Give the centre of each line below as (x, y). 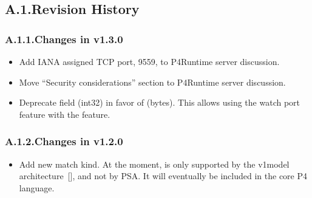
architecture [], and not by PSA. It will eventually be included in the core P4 (163, 176)
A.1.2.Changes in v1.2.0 (64, 141)
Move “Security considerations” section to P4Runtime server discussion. (152, 82)
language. (37, 187)
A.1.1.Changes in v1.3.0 (64, 39)
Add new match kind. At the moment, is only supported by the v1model (154, 164)
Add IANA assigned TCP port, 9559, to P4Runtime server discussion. (149, 61)
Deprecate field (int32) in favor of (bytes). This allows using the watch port (160, 102)
